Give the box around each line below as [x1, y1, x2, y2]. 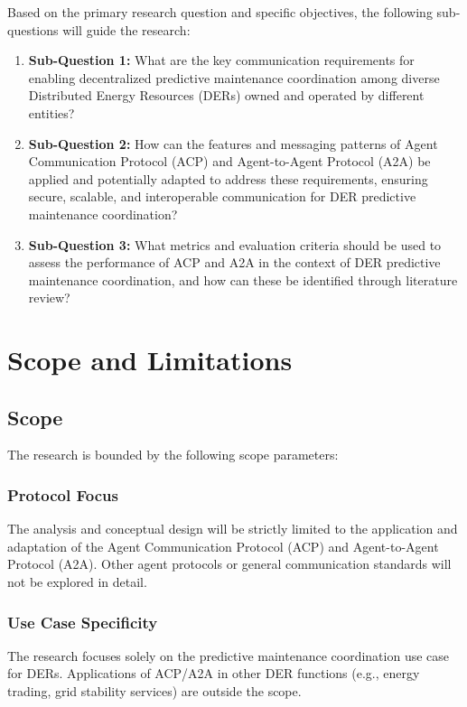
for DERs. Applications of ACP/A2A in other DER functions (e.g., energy [7, 664, 420, 683]
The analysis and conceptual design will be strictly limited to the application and [7, 519, 458, 538]
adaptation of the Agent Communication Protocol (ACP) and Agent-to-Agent [7, 536, 439, 555]
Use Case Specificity [7, 610, 158, 633]
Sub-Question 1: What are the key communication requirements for [28, 51, 415, 70]
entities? [28, 103, 75, 122]
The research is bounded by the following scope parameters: [7, 445, 339, 464]
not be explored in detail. [7, 572, 147, 591]
